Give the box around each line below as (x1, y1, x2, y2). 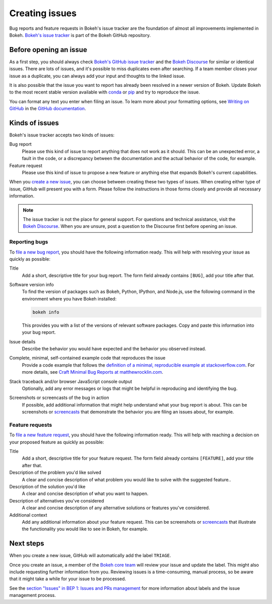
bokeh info (32, 309, 59, 315)
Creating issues (9, 8, 77, 19)
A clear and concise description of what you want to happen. (22, 490, 149, 497)
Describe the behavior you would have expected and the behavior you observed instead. (22, 346, 207, 352)
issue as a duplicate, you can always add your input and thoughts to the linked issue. (9, 73, 186, 79)
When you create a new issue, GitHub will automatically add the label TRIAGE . (9, 552, 171, 559)
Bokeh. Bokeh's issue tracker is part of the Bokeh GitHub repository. (9, 32, 151, 38)
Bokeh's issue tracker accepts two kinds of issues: (9, 132, 115, 138)
